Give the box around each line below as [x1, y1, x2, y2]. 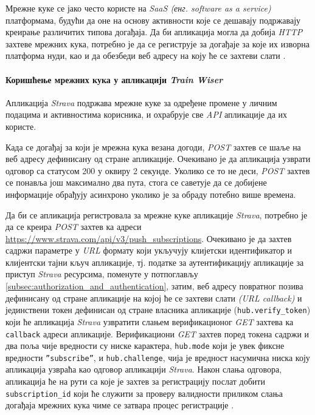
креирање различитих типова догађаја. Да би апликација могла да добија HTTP [5, 25, 303, 38]
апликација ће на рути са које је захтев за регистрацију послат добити [5, 375, 265, 388]
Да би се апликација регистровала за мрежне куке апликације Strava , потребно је [5, 208, 308, 221]
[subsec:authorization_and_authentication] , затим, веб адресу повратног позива [5, 280, 303, 292]
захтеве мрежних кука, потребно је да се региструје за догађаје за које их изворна [5, 37, 310, 50]
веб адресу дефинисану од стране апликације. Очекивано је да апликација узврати [5, 152, 311, 165]
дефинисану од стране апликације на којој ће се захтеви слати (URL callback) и [5, 291, 302, 304]
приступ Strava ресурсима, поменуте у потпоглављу [5, 268, 198, 280]
